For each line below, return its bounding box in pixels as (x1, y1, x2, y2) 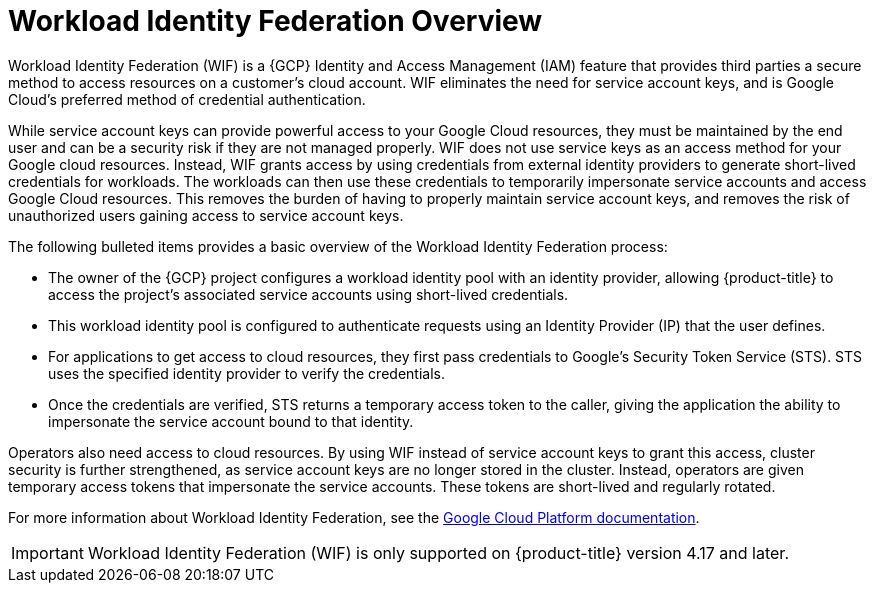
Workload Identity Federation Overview (8, 4, 543, 38)
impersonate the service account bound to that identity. (48, 412, 414, 430)
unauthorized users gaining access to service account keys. (8, 206, 404, 224)
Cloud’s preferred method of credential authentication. (8, 90, 366, 108)
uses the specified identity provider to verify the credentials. (48, 364, 445, 382)
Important (11, 542, 84, 563)
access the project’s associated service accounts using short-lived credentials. (48, 285, 569, 303)
